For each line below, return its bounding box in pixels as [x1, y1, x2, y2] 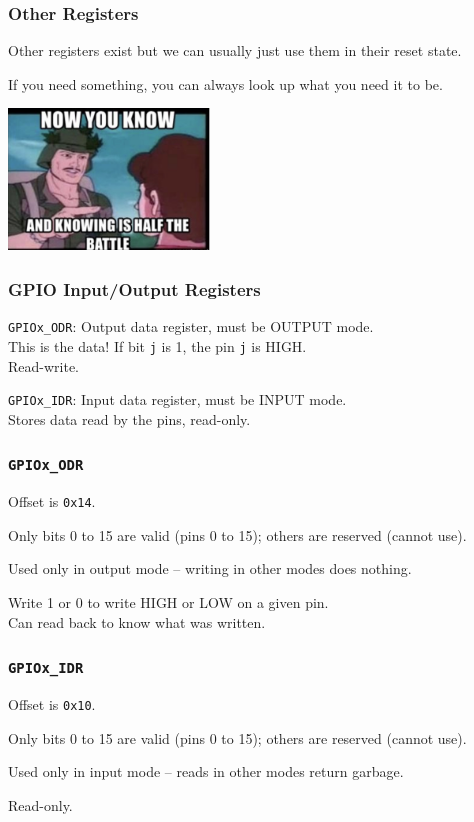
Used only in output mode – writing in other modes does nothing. [8, 558, 412, 579]
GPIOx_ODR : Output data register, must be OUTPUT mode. [8, 316, 374, 337]
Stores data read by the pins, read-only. [8, 408, 251, 429]
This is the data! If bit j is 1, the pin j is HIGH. [8, 335, 307, 356]
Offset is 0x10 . [8, 694, 96, 715]
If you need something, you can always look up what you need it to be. [8, 73, 443, 94]
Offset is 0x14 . [8, 491, 96, 512]
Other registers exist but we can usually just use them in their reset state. [8, 40, 462, 61]
